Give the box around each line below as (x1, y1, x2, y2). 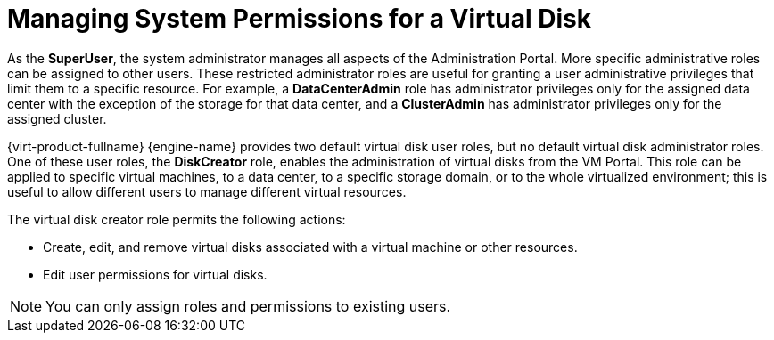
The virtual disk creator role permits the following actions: (7, 211, 346, 227)
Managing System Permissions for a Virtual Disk (7, 4, 591, 34)
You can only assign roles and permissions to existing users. (45, 296, 451, 315)
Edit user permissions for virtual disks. (43, 266, 268, 282)
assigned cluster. (7, 110, 107, 126)
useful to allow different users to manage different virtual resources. (7, 183, 407, 199)
